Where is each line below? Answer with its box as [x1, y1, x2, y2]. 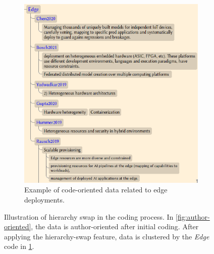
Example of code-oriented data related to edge [24, 184, 168, 195]
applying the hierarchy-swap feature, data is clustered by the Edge [4, 231, 209, 241]
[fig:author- [175, 211, 210, 222]
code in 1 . [4, 241, 34, 251]
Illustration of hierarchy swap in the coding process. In [4, 211, 174, 222]
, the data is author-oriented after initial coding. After [31, 221, 199, 232]
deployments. [24, 194, 65, 205]
